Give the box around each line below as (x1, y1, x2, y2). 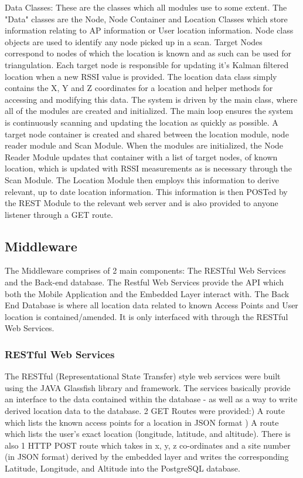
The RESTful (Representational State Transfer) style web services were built (5, 370, 281, 382)
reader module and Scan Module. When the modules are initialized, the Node (5, 139, 284, 152)
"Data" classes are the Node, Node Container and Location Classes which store (5, 12, 288, 25)
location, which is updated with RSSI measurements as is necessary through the (5, 162, 292, 174)
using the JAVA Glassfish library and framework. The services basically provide (5, 381, 291, 393)
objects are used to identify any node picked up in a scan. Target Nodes (5, 35, 263, 48)
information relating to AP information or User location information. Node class (5, 24, 294, 36)
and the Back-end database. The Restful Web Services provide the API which (5, 276, 284, 288)
